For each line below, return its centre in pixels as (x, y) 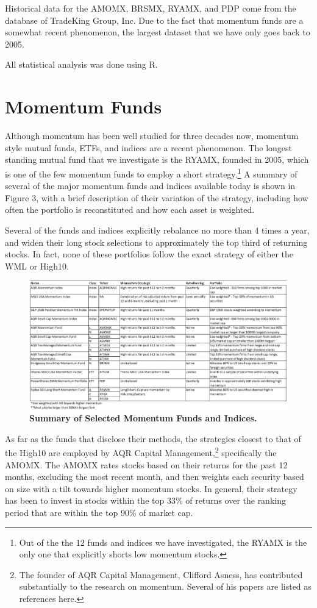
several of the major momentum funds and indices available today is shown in (150, 186)
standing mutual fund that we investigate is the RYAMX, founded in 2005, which (157, 159)
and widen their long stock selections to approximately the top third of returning (156, 242)
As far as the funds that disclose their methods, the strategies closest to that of (153, 438)
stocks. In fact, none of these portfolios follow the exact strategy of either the (149, 254)
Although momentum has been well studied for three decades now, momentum (152, 136)
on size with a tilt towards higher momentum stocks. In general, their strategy (151, 488)
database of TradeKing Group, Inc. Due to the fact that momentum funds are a (154, 20)
